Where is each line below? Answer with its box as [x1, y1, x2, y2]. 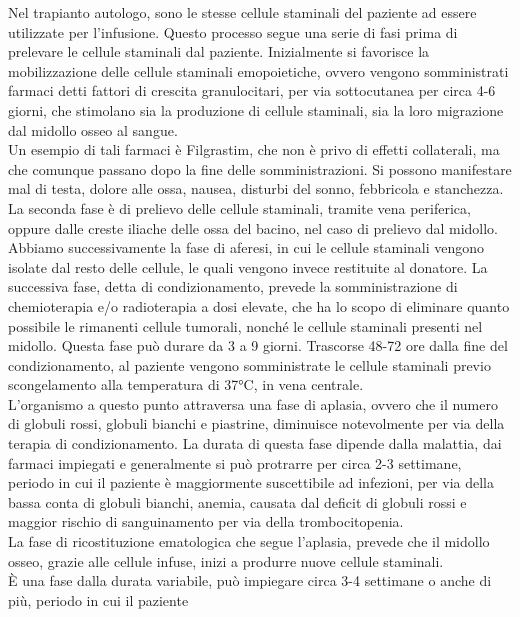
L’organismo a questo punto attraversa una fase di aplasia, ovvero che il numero [8, 393, 498, 414]
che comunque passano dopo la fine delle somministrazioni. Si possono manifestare [8, 158, 512, 179]
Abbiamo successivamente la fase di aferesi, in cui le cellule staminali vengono [8, 237, 485, 258]
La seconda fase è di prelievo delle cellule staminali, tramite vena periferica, [8, 197, 471, 218]
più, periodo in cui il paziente [8, 589, 189, 610]
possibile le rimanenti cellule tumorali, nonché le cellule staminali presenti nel [8, 315, 483, 336]
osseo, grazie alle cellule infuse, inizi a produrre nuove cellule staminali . [8, 550, 444, 571]
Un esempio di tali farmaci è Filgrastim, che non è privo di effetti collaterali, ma [8, 139, 500, 160]
